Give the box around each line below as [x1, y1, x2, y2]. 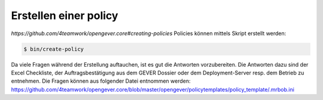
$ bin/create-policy [23, 45, 84, 52]
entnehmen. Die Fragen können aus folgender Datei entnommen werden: [11, 77, 191, 85]
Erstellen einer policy [11, 9, 118, 22]
